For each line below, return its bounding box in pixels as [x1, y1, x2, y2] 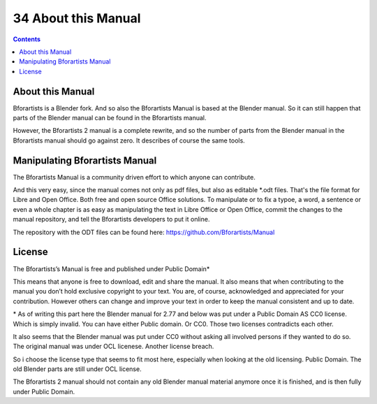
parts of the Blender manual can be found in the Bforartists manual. [13, 114, 207, 122]
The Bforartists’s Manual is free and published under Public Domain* [13, 264, 210, 273]
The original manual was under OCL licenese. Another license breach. [13, 342, 214, 351]
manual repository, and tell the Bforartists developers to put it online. [13, 215, 210, 224]
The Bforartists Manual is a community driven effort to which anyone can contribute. [13, 173, 256, 181]
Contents [13, 35, 41, 43]
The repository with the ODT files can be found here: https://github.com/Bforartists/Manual [13, 228, 275, 236]
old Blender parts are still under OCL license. [13, 365, 142, 373]
